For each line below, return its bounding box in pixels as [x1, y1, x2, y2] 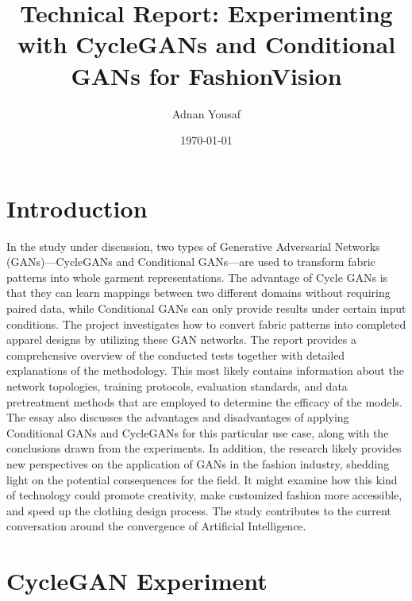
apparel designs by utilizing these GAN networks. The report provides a [6, 331, 356, 348]
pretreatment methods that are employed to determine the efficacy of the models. [6, 393, 402, 410]
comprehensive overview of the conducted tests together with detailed [6, 346, 345, 363]
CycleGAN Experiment [6, 564, 268, 597]
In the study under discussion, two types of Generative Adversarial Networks [6, 237, 380, 254]
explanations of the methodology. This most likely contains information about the [6, 362, 404, 379]
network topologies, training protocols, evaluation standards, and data [6, 377, 348, 394]
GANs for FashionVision [71, 59, 342, 91]
